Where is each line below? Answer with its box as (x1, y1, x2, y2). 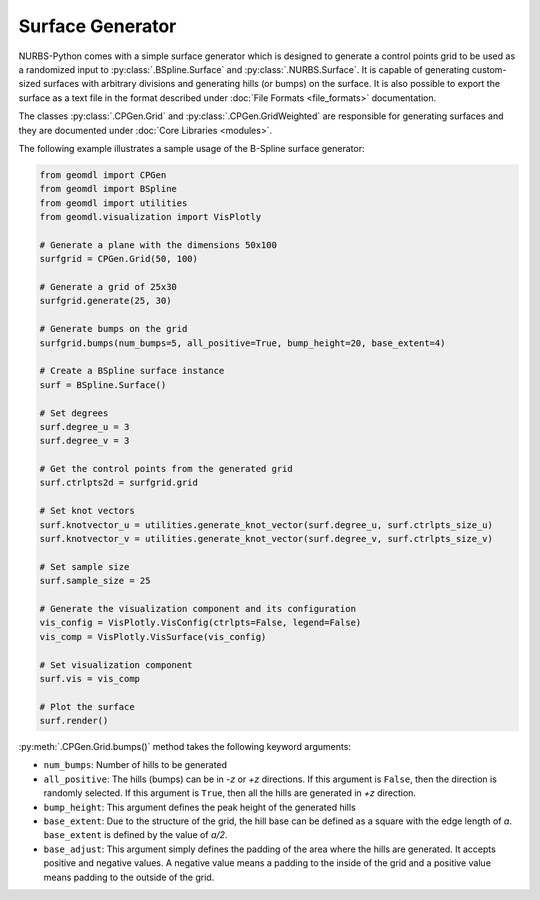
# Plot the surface (39, 701, 135, 712)
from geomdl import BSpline (39, 183, 177, 195)
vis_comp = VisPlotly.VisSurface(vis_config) (39, 631, 267, 642)
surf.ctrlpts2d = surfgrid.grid (39, 477, 199, 489)
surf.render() (39, 715, 109, 727)
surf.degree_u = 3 (39, 421, 130, 432)
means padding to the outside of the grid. (43, 871, 215, 883)
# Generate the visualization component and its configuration (39, 603, 357, 614)
